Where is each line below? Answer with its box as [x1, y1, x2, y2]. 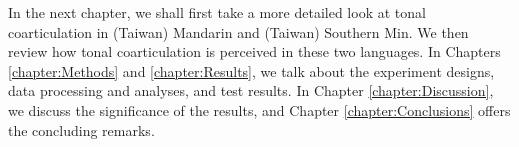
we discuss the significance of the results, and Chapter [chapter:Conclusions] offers [8, 99, 511, 120]
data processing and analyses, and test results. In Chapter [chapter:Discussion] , [8, 80, 494, 101]
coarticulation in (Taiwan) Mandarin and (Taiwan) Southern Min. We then [8, 21, 469, 42]
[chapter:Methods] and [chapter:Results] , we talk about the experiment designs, [8, 60, 495, 81]
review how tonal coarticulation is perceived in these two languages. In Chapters [8, 41, 501, 62]
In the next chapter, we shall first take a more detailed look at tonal [8, 2, 426, 22]
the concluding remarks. [8, 119, 155, 140]
